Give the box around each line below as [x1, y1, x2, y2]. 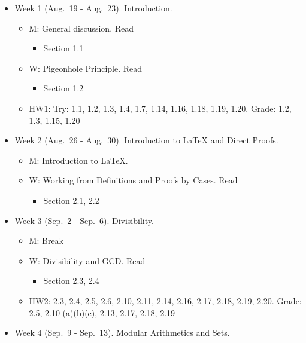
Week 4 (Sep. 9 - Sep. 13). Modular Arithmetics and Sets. [14, 326, 230, 339]
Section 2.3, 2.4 [43, 274, 99, 287]
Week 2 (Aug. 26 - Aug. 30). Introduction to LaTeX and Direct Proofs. [14, 134, 278, 146]
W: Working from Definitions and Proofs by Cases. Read [29, 174, 238, 186]
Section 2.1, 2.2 [43, 194, 99, 206]
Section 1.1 [43, 42, 84, 54]
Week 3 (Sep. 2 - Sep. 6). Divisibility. [14, 214, 154, 226]
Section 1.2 [43, 82, 84, 94]
